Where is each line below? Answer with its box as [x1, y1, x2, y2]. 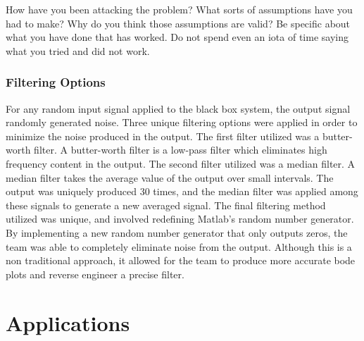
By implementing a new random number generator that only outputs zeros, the [6, 225, 348, 240]
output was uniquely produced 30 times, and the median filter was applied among [6, 184, 358, 199]
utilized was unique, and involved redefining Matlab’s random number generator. [6, 211, 354, 226]
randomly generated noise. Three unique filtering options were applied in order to [6, 115, 358, 130]
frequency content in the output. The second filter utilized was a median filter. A [6, 156, 356, 170]
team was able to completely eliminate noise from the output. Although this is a [6, 239, 352, 254]
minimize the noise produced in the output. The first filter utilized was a [6, 128, 320, 143]
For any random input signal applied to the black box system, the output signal [6, 101, 351, 116]
